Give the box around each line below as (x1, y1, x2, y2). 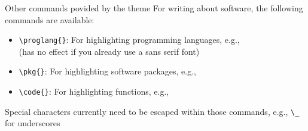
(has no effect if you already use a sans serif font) (19, 45, 200, 57)
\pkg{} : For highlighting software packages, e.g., (19, 65, 196, 77)
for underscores (5, 117, 60, 129)
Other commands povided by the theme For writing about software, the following (5, 2, 303, 14)
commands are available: (5, 13, 94, 26)
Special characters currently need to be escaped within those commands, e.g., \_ (5, 105, 300, 117)
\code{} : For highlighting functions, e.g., (19, 85, 169, 98)
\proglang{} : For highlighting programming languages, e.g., (19, 33, 240, 46)
